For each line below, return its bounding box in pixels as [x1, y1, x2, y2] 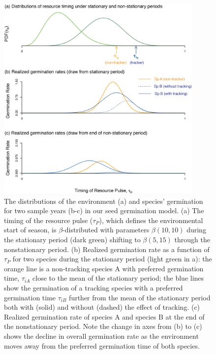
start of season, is [4, 225, 57, 235]
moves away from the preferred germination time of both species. [4, 340, 200, 351]
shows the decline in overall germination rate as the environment [4, 331, 199, 341]
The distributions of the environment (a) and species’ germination [4, 195, 203, 206]
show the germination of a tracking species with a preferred [4, 283, 183, 293]
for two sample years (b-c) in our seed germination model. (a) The [4, 205, 204, 216]
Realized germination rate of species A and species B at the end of [4, 311, 205, 322]
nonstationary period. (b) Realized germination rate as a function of [4, 244, 210, 254]
